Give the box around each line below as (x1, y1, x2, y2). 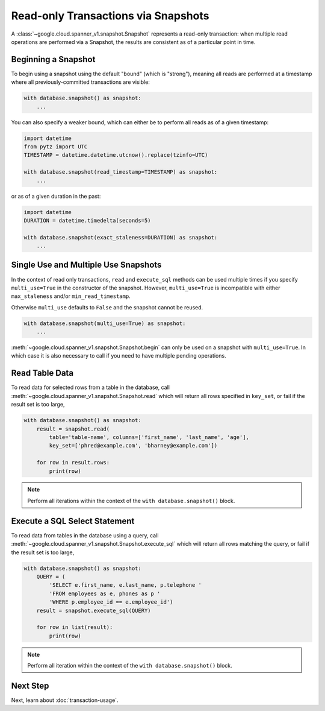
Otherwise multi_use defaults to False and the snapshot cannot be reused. (11, 303, 203, 311)
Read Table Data (11, 368, 74, 378)
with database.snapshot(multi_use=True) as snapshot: (23, 320, 186, 327)
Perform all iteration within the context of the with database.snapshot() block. (27, 662, 233, 669)
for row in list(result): (36, 624, 113, 631)
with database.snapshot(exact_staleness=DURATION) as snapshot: (23, 234, 218, 241)
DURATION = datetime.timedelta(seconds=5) (23, 217, 151, 224)
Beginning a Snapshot (11, 54, 96, 65)
